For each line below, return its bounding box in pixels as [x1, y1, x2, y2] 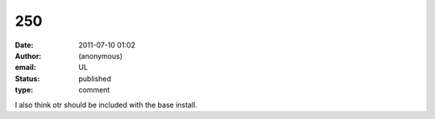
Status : [14, 73, 40, 84]
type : [14, 85, 34, 95]
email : [14, 63, 36, 72]
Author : [14, 51, 42, 60]
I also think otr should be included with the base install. [14, 100, 197, 109]
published [78, 73, 112, 84]
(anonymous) [78, 51, 123, 60]
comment [78, 85, 110, 95]
